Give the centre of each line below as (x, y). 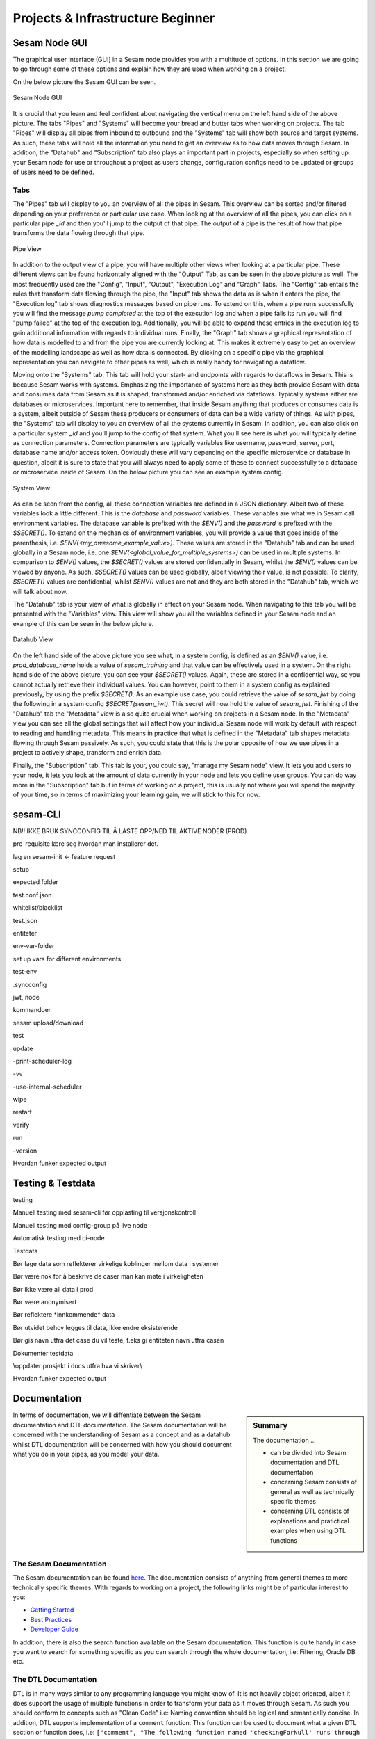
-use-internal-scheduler (47, 1087)
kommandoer (32, 1010)
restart (23, 1112)
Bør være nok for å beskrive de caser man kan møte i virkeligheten (108, 1276)
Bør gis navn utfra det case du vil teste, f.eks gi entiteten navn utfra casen (118, 1340)
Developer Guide (55, 1629)
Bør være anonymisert (45, 1302)
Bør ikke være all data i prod (53, 1289)
